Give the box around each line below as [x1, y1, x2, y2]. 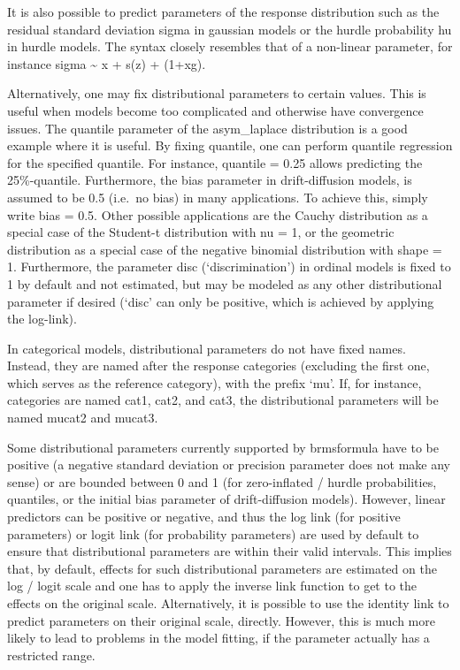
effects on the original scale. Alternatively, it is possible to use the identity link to [7, 594, 449, 612]
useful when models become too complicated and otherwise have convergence [7, 101, 424, 119]
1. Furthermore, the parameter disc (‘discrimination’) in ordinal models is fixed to [7, 257, 451, 276]
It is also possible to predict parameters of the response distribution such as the [7, 3, 440, 20]
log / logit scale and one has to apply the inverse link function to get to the [7, 576, 418, 595]
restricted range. [7, 645, 96, 664]
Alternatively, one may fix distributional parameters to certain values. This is [7, 84, 426, 103]
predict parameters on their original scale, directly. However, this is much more [7, 611, 435, 629]
